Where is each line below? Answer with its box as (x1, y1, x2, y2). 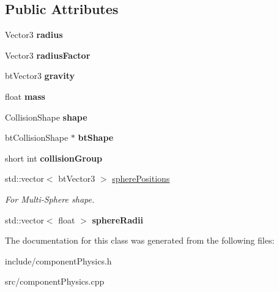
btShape (78, 131, 114, 144)
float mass (5, 89, 45, 102)
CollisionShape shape (5, 110, 87, 123)
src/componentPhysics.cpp (5, 275, 105, 288)
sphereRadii (92, 213, 143, 226)
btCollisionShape (5, 131, 69, 144)
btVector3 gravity (5, 69, 75, 82)
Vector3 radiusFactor (5, 48, 91, 61)
